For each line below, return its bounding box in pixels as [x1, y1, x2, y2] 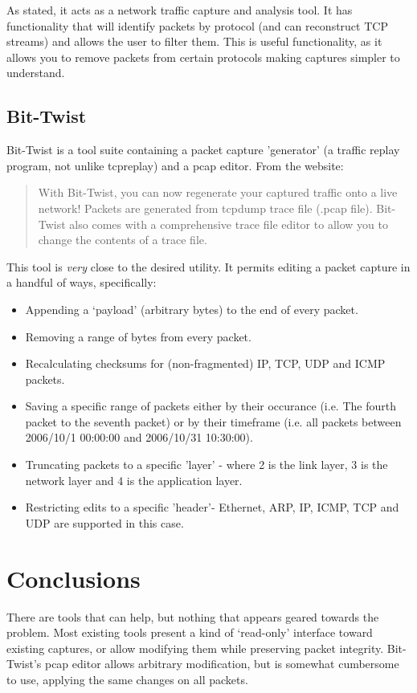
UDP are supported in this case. [25, 514, 184, 531]
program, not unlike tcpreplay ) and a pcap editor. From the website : [6, 157, 344, 173]
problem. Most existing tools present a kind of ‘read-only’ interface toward [6, 624, 373, 641]
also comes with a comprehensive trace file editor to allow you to [69, 215, 388, 232]
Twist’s [6, 655, 42, 672]
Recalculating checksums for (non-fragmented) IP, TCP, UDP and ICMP [25, 355, 386, 372]
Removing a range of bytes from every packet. [25, 328, 251, 344]
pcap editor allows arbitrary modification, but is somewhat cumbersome [44, 655, 399, 672]
